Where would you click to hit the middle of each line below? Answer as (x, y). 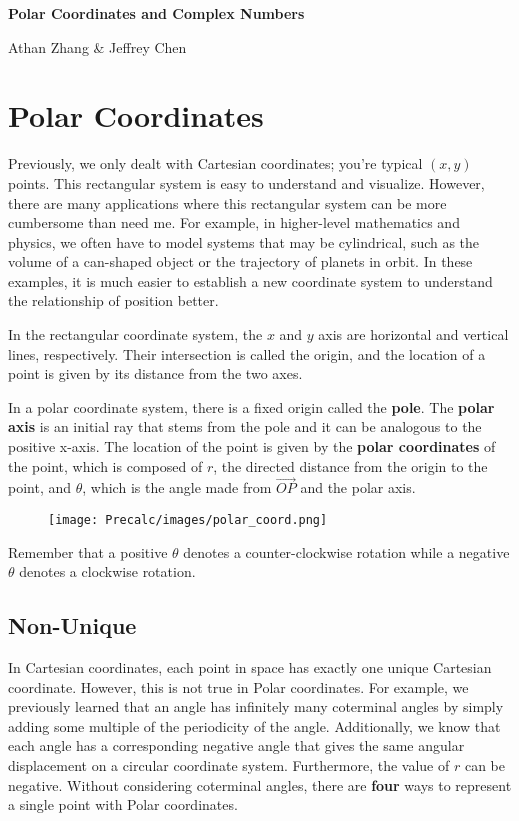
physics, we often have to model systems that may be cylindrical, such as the (244, 241)
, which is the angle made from (177, 487)
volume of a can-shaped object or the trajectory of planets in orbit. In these (240, 261)
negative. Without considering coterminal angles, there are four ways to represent (260, 784)
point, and (40, 487)
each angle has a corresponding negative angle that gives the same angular (236, 745)
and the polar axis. (358, 487)
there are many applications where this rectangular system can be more (227, 202)
